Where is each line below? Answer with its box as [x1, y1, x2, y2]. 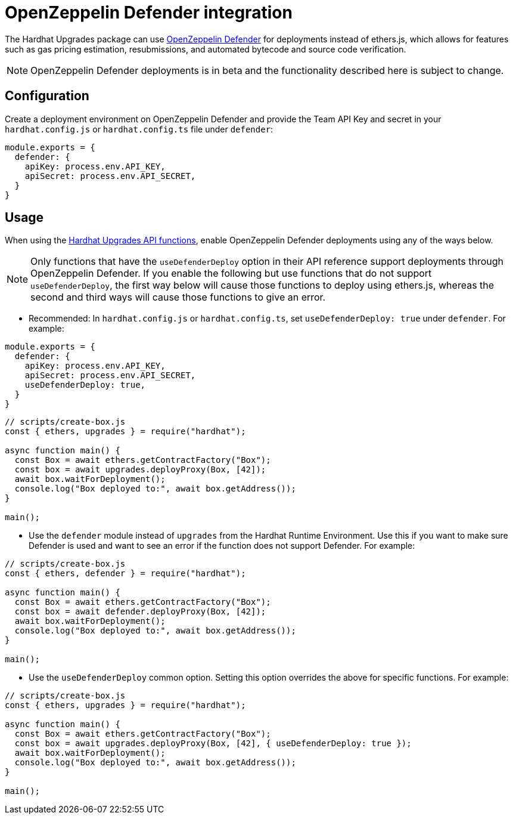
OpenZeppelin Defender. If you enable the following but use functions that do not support [30, 267, 432, 280]
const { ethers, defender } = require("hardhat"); [5, 568, 246, 579]
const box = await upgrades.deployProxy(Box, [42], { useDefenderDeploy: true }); [14, 738, 412, 749]
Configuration [5, 88, 89, 104]
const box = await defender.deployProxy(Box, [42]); [14, 607, 266, 617]
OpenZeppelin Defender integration [5, 2, 293, 23]
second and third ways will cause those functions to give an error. [30, 291, 326, 304]
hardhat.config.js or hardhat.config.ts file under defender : [5, 123, 273, 134]
